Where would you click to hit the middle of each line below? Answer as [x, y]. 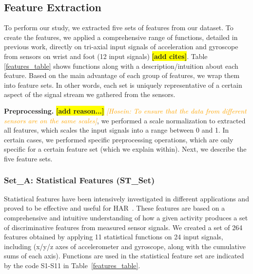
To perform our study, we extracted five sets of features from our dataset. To [119, 28]
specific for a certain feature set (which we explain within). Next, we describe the [125, 149]
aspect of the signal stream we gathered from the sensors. [90, 94]
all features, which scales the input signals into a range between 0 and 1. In [117, 130]
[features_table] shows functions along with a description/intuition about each [121, 66]
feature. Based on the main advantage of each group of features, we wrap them [122, 75]
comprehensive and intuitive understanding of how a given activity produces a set [126, 217]
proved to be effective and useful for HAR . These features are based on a [115, 208]
